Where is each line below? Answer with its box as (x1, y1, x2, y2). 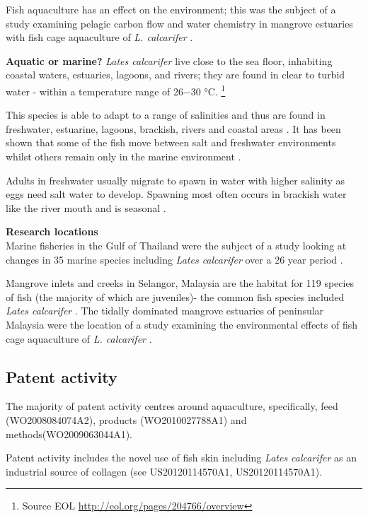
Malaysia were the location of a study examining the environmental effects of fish (6, 317, 357, 331)
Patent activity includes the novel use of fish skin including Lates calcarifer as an (6, 450, 357, 465)
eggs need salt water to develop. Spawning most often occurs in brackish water (6, 187, 347, 201)
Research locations (6, 224, 98, 239)
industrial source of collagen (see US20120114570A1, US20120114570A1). (6, 464, 323, 478)
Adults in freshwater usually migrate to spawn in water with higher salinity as (6, 172, 345, 187)
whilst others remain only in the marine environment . (6, 149, 241, 163)
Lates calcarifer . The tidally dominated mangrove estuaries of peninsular (6, 303, 324, 318)
